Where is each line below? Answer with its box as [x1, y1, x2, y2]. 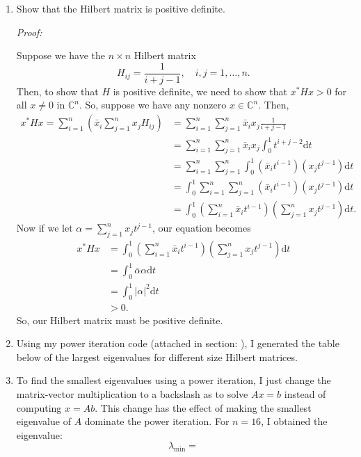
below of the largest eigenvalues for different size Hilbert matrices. [16, 349, 298, 364]
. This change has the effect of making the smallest [95, 400, 312, 415]
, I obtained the [261, 414, 328, 428]
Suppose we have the [16, 48, 106, 63]
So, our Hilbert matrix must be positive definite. [16, 312, 223, 327]
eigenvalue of [16, 414, 71, 428]
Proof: [16, 24, 42, 39]
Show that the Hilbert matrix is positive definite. [16, 1, 225, 15]
